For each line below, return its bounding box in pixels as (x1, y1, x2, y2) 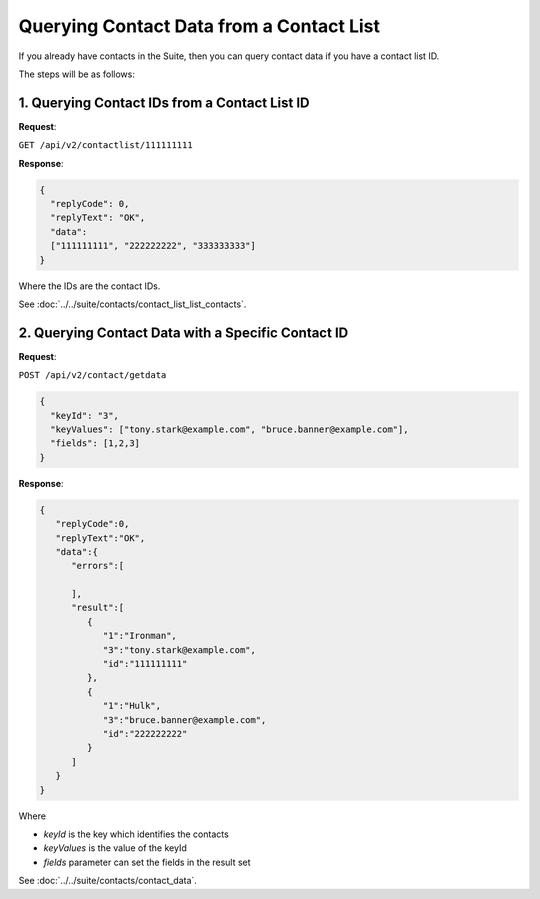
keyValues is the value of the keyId (43, 842, 187, 854)
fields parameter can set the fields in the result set (43, 856, 251, 868)
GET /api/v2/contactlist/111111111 (18, 140, 194, 151)
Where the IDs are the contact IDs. (18, 280, 161, 292)
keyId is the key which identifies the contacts (43, 828, 229, 840)
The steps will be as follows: (18, 68, 135, 80)
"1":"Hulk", (102, 700, 162, 712)
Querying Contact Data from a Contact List (18, 15, 380, 37)
